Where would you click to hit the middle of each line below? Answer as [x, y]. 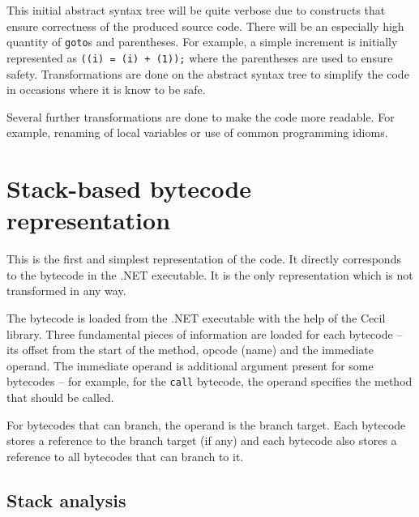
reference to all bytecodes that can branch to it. [125, 456]
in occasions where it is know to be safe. [106, 90]
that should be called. [60, 397]
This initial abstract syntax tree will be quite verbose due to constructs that [196, 10]
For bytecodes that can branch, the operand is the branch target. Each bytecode [206, 424]
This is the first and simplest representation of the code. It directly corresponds [204, 259]
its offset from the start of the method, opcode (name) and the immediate [190, 350]
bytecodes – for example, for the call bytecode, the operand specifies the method [209, 381]
